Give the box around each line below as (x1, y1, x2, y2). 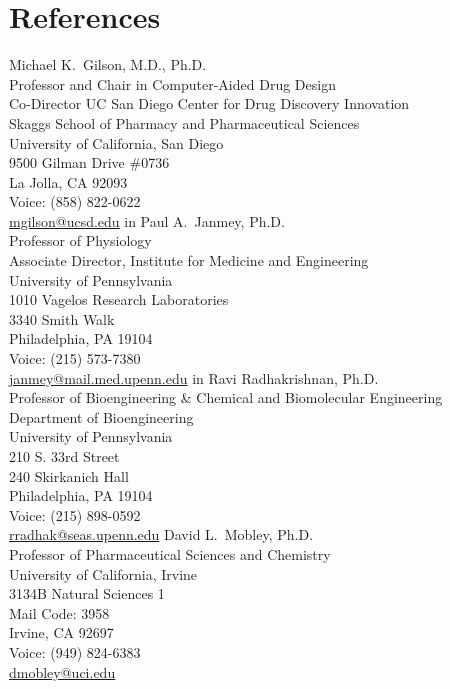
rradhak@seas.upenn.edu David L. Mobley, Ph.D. (9, 524, 314, 545)
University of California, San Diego (9, 132, 224, 153)
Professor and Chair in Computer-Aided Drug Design (9, 73, 336, 94)
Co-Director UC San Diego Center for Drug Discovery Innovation (9, 93, 410, 114)
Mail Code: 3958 (9, 602, 110, 623)
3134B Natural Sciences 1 (9, 583, 165, 604)
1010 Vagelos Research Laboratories (9, 289, 229, 310)
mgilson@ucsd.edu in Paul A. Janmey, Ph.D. (9, 210, 285, 231)
